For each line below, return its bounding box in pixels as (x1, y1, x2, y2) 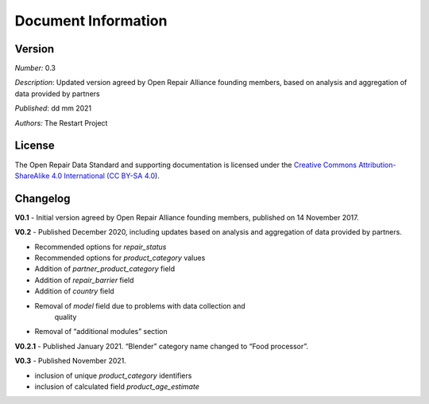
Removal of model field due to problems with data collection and (34, 301, 245, 310)
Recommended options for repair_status (34, 242, 167, 251)
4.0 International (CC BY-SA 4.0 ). (51, 171, 160, 181)
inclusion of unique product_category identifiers (34, 371, 192, 380)
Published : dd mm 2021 (14, 103, 92, 113)
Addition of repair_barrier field (34, 275, 134, 285)
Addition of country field (34, 286, 114, 296)
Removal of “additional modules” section (34, 327, 168, 336)
